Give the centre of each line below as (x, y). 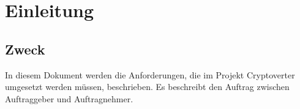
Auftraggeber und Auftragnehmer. (69, 98)
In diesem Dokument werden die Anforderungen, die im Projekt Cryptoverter (150, 74)
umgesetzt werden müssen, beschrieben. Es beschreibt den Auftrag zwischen (147, 87)
